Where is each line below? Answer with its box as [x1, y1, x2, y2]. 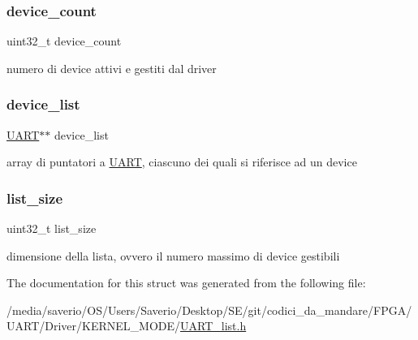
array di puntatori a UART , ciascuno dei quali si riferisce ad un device [6, 153, 357, 170]
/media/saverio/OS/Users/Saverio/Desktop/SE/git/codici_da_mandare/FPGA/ [6, 301, 412, 318]
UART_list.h [180, 317, 247, 334]
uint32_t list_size [6, 220, 97, 237]
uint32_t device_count [6, 32, 122, 49]
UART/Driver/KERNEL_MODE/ [6, 317, 181, 334]
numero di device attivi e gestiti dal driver [6, 59, 217, 76]
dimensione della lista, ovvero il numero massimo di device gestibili [6, 247, 340, 264]
